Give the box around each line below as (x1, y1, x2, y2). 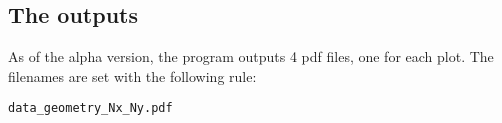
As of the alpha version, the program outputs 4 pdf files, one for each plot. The (8, 46, 494, 67)
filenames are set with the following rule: (8, 65, 257, 86)
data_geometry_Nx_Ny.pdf (8, 101, 173, 116)
